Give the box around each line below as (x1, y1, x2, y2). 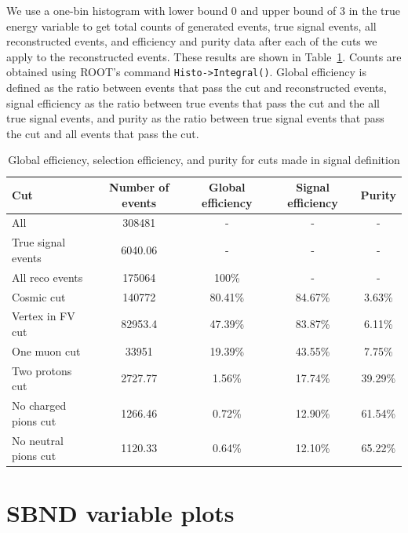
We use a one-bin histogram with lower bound (6, 2, 228, 18)
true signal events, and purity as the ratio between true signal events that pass (6, 110, 384, 126)
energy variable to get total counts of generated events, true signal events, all (6, 17, 377, 34)
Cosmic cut (12, 288, 66, 305)
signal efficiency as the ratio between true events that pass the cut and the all (6, 94, 381, 111)
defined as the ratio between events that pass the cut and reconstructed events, (6, 79, 387, 96)
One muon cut (12, 342, 81, 359)
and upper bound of (240, 2, 337, 18)
